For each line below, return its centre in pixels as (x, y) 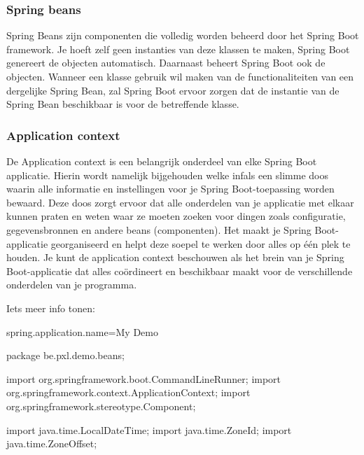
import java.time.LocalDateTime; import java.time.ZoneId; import (149, 429)
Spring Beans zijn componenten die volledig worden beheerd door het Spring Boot (183, 35)
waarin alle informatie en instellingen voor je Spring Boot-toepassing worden (170, 189)
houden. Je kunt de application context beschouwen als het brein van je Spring (175, 257)
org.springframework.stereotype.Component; (101, 406)
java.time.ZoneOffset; (52, 443)
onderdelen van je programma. (72, 285)
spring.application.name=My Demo (82, 331)
